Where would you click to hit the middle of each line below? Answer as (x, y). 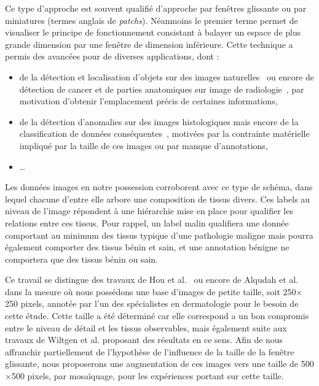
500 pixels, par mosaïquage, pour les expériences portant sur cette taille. (148, 376)
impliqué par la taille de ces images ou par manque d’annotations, (144, 145)
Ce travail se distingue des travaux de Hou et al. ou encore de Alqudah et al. (152, 280)
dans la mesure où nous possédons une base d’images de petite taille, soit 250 (151, 291)
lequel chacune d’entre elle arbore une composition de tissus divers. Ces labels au (158, 199)
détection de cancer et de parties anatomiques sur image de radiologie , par (162, 89)
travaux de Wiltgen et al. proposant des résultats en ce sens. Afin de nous (144, 340)
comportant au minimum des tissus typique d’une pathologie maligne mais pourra (159, 235)
